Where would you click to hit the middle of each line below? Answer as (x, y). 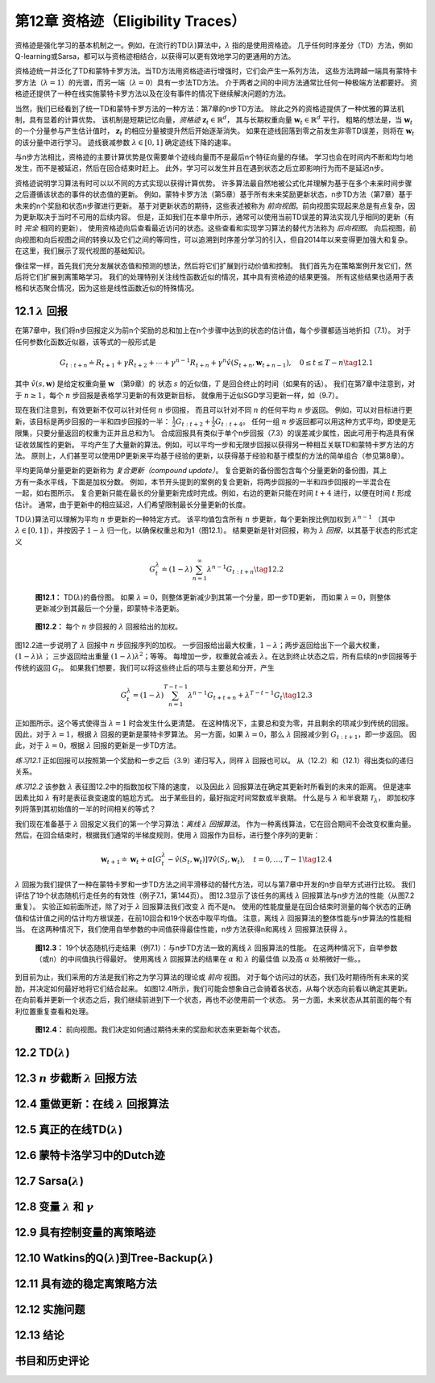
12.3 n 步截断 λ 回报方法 (76, 1078)
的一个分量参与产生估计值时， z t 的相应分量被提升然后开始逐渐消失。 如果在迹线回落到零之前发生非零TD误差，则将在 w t (215, 132)
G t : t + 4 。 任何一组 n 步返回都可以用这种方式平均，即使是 (312, 422)
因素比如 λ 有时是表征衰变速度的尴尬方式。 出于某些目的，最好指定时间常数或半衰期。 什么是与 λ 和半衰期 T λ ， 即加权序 (215, 798)
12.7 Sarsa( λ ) (50, 1181)
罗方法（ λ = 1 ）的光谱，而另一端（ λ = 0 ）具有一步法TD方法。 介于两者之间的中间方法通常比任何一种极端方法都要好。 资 (216, 82)
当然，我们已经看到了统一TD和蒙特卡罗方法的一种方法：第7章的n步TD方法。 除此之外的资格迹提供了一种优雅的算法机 (209, 108)
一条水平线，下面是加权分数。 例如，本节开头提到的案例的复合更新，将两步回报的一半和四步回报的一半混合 (206, 482)
